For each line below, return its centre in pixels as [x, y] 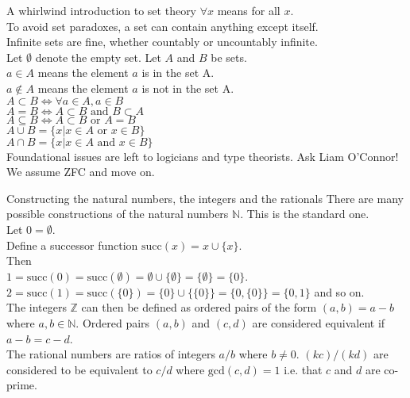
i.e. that [303, 369]
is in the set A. [178, 73]
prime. [22, 385]
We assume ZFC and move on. [81, 172]
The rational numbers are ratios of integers [111, 354]
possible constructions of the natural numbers [118, 214]
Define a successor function [72, 245]
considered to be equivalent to [79, 369]
